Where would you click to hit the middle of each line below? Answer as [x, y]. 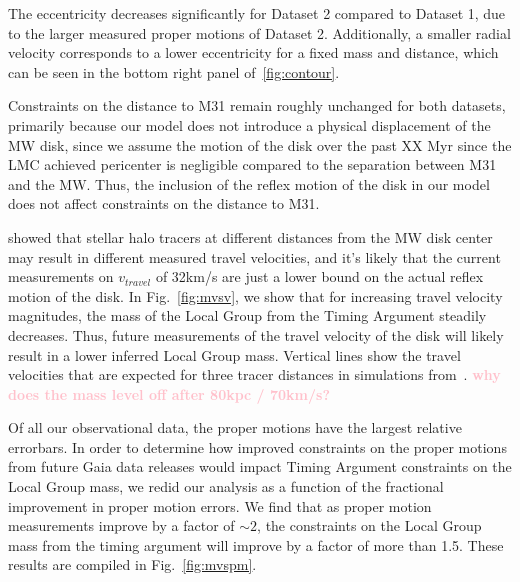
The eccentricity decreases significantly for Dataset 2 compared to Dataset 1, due [257, 13]
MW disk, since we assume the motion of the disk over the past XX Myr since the [260, 144]
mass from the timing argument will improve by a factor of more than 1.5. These [256, 544]
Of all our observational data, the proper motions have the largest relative [235, 427]
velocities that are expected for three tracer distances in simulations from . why [254, 374]
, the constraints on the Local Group [369, 525]
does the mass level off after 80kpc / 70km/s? [169, 393]
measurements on [61, 276]
